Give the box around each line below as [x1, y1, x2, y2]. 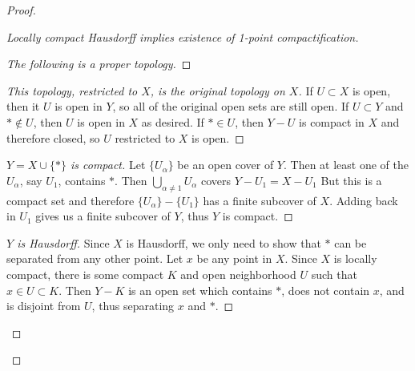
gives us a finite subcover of [35, 208, 171, 224]
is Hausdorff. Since [17, 234, 110, 251]
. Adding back [329, 192, 398, 208]
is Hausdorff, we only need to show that [126, 234, 321, 251]
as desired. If [141, 113, 204, 130]
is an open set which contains [128, 281, 272, 298]
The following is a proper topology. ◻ [6, 55, 191, 72]
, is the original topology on [150, 82, 285, 99]
